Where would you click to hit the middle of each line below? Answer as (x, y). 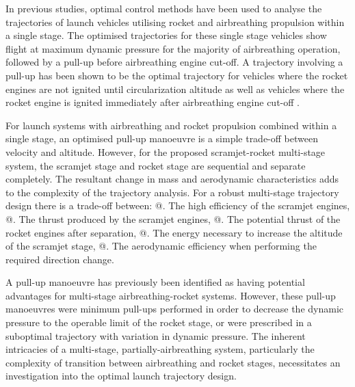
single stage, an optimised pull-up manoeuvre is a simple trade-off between (162, 138)
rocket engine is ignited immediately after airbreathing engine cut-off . (153, 102)
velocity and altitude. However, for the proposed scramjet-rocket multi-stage (166, 151)
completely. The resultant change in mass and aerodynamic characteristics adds (172, 179)
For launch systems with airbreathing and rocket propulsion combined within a (171, 125)
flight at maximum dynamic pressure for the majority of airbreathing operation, (173, 48)
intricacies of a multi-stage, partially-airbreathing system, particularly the (160, 349)
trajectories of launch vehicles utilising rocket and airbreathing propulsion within (175, 22)
